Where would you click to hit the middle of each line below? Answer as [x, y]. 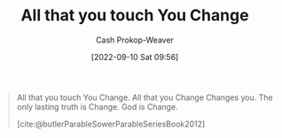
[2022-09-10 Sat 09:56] [135, 57]
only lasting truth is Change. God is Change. [97, 106]
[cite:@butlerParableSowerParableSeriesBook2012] [111, 124]
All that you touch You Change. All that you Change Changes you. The [145, 97]
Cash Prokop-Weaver [135, 40]
